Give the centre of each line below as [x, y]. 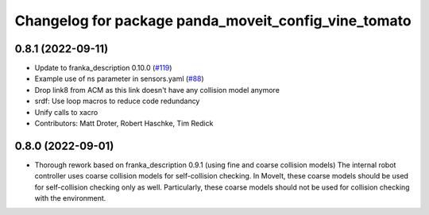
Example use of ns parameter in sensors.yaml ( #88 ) [119, 79]
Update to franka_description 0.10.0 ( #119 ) [103, 68]
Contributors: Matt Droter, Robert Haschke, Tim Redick [124, 124]
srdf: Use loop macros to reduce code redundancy [117, 101]
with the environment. [70, 198]
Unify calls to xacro [66, 112]
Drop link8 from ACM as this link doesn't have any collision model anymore [157, 90]
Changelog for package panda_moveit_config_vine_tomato [213, 21]
